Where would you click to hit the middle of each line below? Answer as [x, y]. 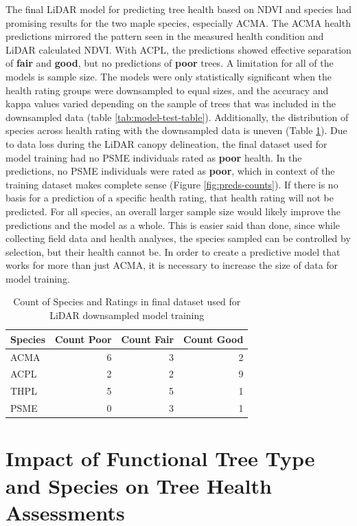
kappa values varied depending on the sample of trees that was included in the [171, 103]
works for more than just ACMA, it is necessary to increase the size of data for [172, 265]
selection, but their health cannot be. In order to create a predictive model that [173, 251]
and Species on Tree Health [139, 485]
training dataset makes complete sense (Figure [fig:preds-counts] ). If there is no [172, 184]
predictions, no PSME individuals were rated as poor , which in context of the [170, 171]
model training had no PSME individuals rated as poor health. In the [154, 157]
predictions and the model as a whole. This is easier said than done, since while [173, 224]
